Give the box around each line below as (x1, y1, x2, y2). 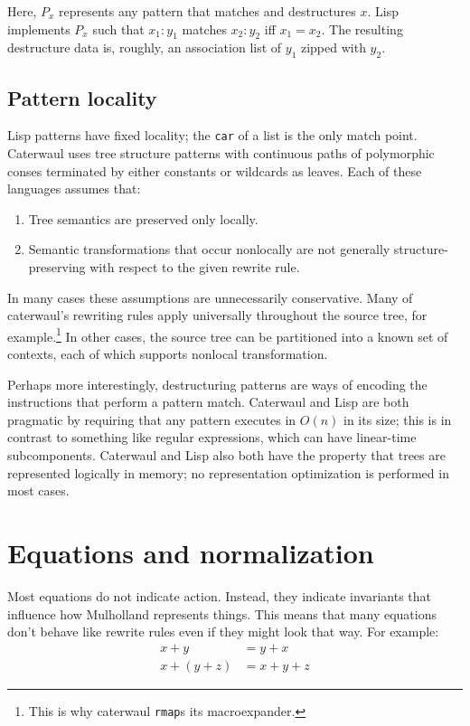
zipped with (300, 38, 366, 57)
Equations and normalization (7, 533, 374, 570)
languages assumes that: (7, 179, 141, 198)
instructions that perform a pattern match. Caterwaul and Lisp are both (7, 392, 409, 411)
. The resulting (321, 19, 403, 38)
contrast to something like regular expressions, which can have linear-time (7, 428, 417, 447)
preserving (28, 258, 86, 277)
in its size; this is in (343, 410, 452, 429)
